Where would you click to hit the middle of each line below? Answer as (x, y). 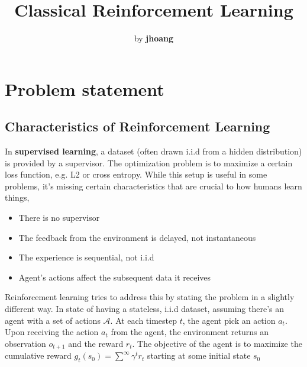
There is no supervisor (59, 218)
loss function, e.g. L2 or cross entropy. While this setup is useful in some (136, 174)
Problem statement (85, 88)
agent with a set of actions (53, 320)
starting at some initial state (199, 355)
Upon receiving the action (52, 332)
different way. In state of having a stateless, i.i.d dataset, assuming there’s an (144, 309)
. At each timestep (144, 320)
